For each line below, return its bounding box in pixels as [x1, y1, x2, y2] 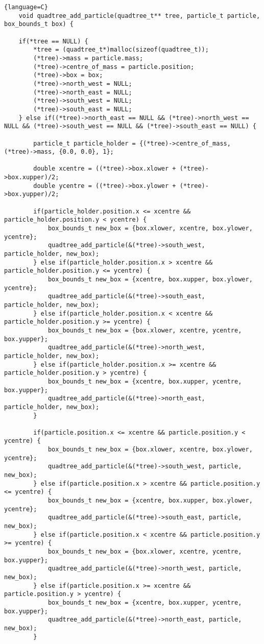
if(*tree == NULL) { [18, 37, 88, 45]
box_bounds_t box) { [4, 20, 74, 28]
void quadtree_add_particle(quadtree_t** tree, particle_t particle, [18, 12, 260, 19]
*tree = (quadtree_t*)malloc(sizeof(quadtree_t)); [33, 46, 209, 54]
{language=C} [4, 4, 48, 11]
